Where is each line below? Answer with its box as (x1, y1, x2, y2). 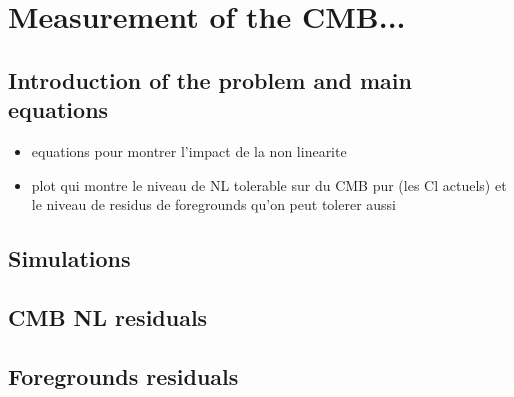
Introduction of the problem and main (8, 64, 412, 95)
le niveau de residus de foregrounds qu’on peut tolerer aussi (31, 194, 397, 215)
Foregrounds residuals (8, 360, 239, 391)
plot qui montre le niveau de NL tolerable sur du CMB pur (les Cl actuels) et (31, 174, 507, 195)
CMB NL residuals (8, 301, 208, 332)
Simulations (8, 243, 131, 274)
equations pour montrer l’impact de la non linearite (31, 140, 347, 161)
